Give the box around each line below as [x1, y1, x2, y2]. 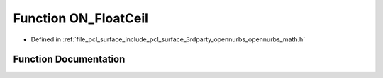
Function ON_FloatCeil [13, 11, 149, 26]
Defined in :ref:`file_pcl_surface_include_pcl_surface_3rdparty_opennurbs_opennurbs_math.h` [30, 35, 306, 44]
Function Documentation [13, 53, 126, 65]
